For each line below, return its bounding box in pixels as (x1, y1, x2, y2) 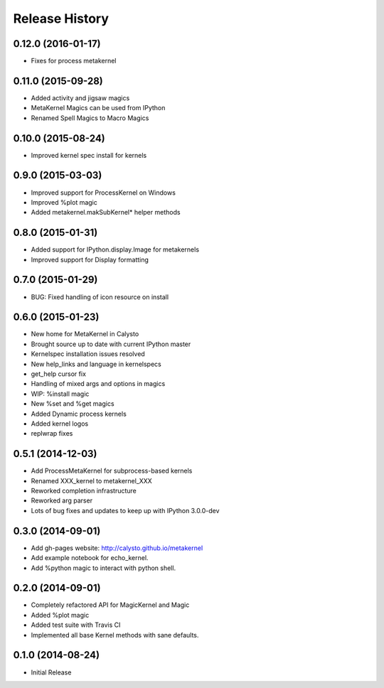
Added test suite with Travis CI (31, 620, 121, 629)
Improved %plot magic (31, 198, 97, 206)
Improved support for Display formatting (31, 255, 149, 264)
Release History (13, 11, 110, 26)
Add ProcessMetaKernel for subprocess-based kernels (31, 466, 193, 475)
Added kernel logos (31, 419, 89, 428)
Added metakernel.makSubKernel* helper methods (31, 208, 181, 217)
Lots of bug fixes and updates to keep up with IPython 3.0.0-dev (31, 506, 220, 515)
